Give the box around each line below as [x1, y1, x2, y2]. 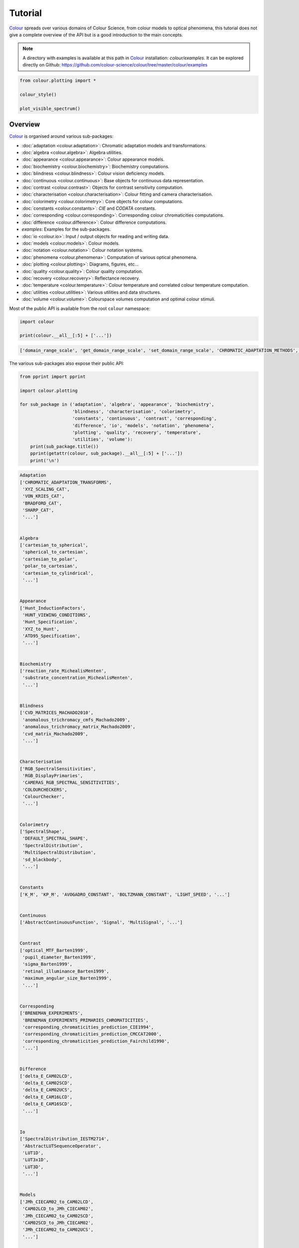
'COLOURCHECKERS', [22, 787, 67, 792]
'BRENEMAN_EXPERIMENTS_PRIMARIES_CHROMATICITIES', [22, 1017, 149, 1023]
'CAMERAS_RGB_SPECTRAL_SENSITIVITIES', [22, 780, 120, 786]
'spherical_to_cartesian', [22, 549, 88, 555]
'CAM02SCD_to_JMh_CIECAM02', [22, 1220, 94, 1226]
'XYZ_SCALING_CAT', [22, 486, 70, 492]
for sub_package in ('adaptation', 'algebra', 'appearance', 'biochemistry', [19, 402, 214, 407]
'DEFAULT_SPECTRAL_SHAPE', [22, 836, 88, 841]
